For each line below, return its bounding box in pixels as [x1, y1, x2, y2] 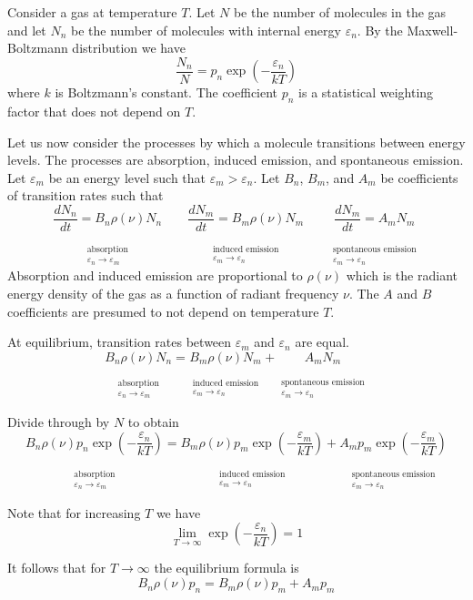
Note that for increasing [7, 503, 141, 522]
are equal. [295, 332, 349, 351]
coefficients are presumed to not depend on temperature [7, 301, 319, 320]
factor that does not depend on [7, 102, 181, 121]
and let [7, 20, 46, 39]
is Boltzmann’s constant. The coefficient [55, 83, 278, 102]
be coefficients [380, 168, 458, 187]
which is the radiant [346, 266, 458, 285]
